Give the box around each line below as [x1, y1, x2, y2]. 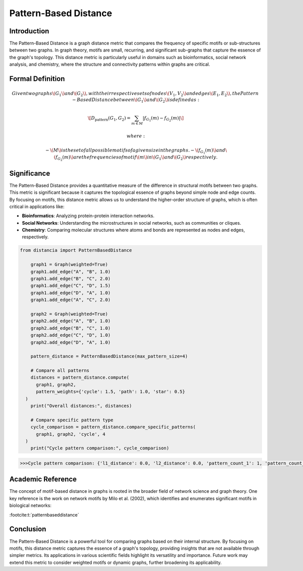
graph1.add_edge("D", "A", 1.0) [30, 290, 111, 295]
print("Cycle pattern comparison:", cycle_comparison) [30, 445, 169, 451]
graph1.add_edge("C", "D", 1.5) [30, 283, 111, 289]
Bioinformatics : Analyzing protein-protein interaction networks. [22, 213, 155, 219]
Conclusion [9, 525, 46, 534]
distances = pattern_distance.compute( [30, 375, 130, 381]
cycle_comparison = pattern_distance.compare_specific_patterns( [30, 424, 196, 430]
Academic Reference [9, 475, 77, 484]
